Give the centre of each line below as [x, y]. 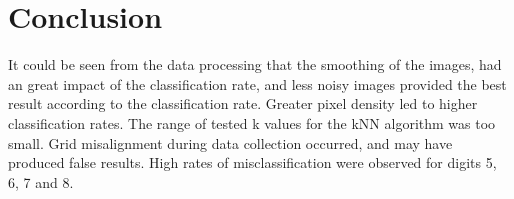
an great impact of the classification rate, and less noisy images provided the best [257, 83]
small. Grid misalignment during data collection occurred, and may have [230, 142]
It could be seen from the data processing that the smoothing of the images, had [255, 64]
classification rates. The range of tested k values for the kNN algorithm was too [252, 122]
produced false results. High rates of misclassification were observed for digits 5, [252, 162]
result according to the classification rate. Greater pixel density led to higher [243, 103]
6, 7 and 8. [41, 181]
